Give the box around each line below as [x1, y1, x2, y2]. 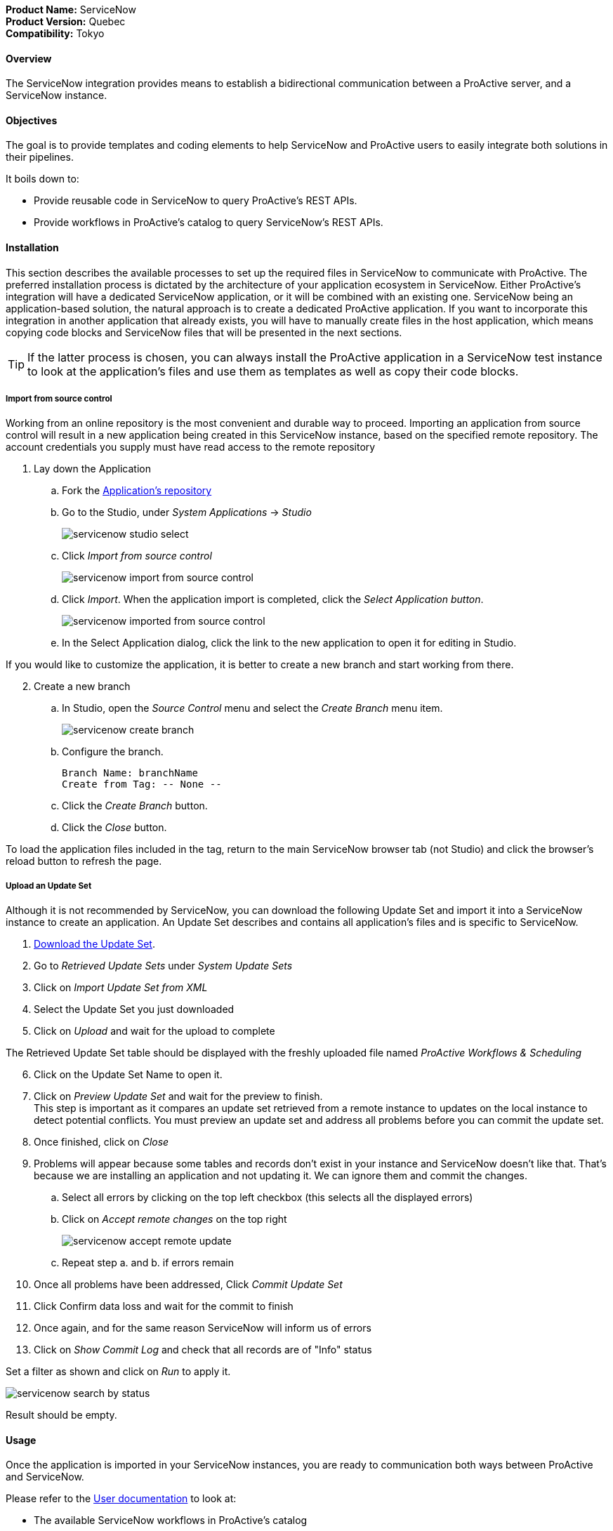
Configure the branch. [62, 745, 164, 758]
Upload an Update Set [6, 880, 92, 891]
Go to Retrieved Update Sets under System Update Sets [34, 960, 293, 972]
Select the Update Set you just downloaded [34, 1003, 235, 1016]
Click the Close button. [62, 821, 167, 834]
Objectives [6, 114, 58, 126]
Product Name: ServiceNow [6, 4, 136, 15]
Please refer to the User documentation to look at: [6, 1492, 237, 1505]
